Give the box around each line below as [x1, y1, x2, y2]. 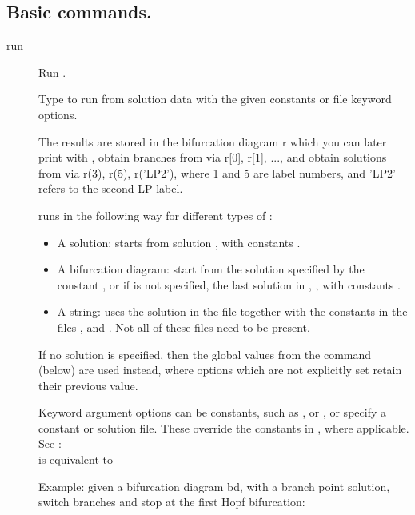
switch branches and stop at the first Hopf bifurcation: [38, 493, 305, 510]
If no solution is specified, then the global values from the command [38, 345, 372, 362]
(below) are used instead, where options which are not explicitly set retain [38, 361, 402, 378]
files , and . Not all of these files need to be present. [57, 318, 310, 335]
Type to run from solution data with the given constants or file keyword [38, 90, 392, 107]
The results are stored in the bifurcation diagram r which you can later [38, 133, 387, 150]
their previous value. [38, 377, 138, 393]
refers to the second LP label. [38, 180, 183, 197]
